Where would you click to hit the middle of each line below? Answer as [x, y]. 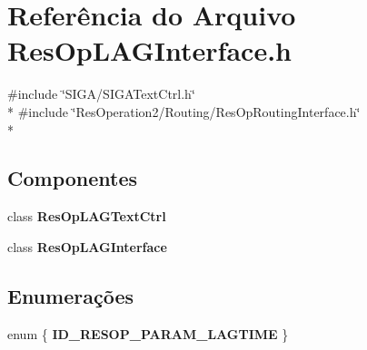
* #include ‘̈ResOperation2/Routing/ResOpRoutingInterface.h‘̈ [184, 111]
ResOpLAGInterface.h [149, 50]
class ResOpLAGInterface [87, 246]
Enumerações [70, 295]
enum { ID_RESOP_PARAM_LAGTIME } [148, 333]
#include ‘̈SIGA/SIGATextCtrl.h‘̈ [101, 94]
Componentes [73, 178]
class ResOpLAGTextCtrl [87, 216]
